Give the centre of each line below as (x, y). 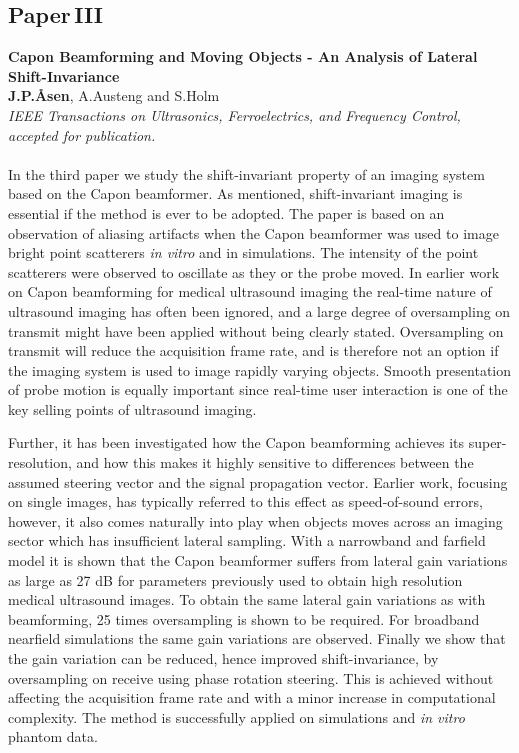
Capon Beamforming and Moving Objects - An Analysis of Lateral (243, 56)
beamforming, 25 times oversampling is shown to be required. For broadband (244, 618)
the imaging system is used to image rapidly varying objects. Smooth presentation (260, 369)
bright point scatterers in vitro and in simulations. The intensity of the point (243, 252)
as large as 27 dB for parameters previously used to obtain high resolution (235, 579)
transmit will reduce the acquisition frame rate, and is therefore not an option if (253, 350)
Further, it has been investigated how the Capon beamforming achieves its (236, 442)
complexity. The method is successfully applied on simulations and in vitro (236, 716)
